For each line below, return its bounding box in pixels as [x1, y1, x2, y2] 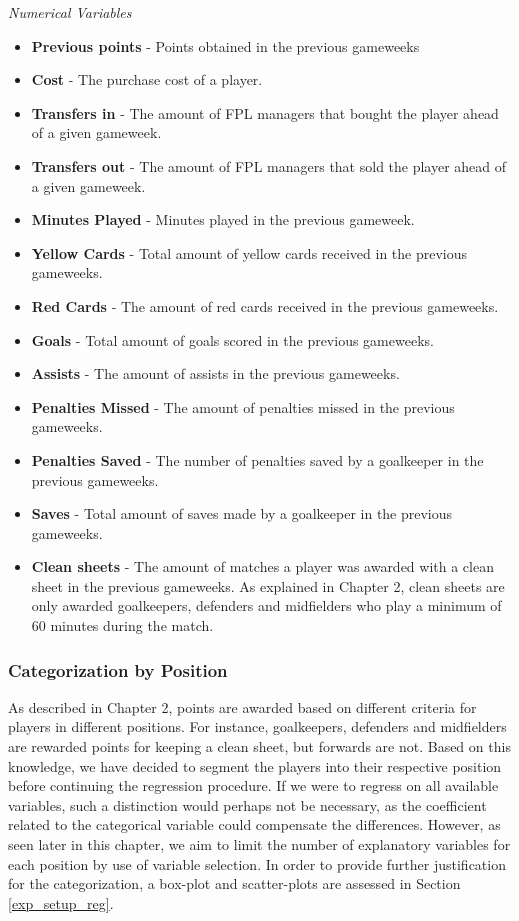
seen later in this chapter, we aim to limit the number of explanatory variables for [8, 834, 511, 855]
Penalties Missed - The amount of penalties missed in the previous [31, 396, 455, 417]
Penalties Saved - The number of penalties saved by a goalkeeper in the [31, 449, 484, 470]
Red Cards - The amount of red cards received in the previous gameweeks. [31, 295, 499, 316]
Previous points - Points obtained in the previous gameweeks [31, 35, 420, 56]
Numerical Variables [8, 2, 132, 22]
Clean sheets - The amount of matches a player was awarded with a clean [31, 556, 494, 577]
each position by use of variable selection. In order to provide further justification [8, 853, 506, 874]
